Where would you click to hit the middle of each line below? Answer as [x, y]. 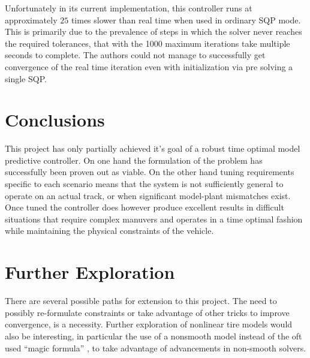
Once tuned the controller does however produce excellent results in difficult [145, 207]
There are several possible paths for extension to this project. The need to [141, 301]
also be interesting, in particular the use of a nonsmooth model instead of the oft [154, 336]
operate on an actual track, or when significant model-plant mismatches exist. [148, 195]
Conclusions [55, 120]
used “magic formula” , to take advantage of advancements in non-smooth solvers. [156, 348]
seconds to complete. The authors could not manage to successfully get [135, 55]
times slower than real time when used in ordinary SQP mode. [186, 19]
